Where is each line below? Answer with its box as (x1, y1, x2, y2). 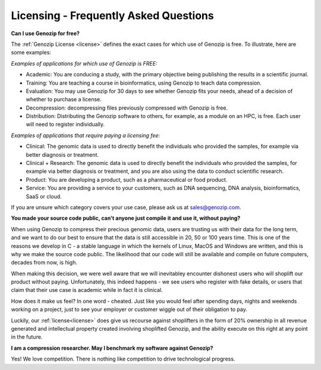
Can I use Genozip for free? (11, 30, 80, 37)
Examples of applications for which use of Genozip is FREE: (11, 60, 158, 67)
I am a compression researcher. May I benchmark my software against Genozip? (11, 344, 213, 352)
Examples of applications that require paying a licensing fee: (11, 132, 160, 139)
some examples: (11, 49, 52, 56)
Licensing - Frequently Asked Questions (11, 9, 214, 22)
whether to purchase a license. (26, 96, 102, 103)
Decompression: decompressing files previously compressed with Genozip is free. (26, 104, 228, 111)
